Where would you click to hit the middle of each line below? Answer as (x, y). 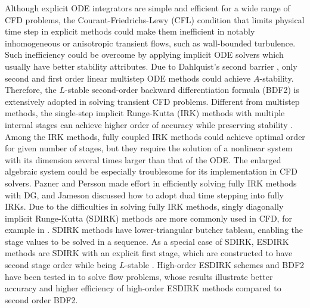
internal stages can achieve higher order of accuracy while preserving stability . (149, 124)
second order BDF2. (41, 299)
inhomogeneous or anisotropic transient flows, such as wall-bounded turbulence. (150, 43)
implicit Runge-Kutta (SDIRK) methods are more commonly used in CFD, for (148, 218)
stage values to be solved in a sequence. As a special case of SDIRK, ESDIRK (147, 241)
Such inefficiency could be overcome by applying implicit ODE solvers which (144, 55)
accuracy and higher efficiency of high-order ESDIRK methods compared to (143, 288)
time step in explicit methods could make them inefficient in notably (130, 31)
